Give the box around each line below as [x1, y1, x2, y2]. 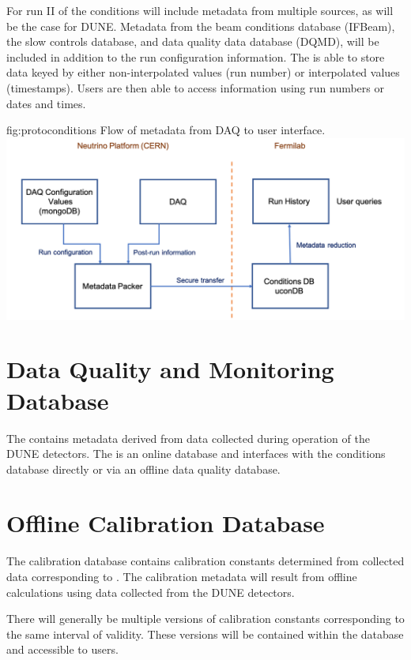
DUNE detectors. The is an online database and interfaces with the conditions [6, 445, 386, 462]
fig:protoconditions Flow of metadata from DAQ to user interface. [6, 122, 326, 138]
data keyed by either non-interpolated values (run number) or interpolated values [6, 64, 400, 81]
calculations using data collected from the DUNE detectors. [6, 583, 295, 600]
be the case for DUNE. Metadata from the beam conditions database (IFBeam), [6, 17, 395, 34]
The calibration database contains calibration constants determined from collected [6, 553, 405, 569]
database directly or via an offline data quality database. [6, 460, 281, 477]
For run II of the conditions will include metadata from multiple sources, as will [6, 2, 394, 18]
